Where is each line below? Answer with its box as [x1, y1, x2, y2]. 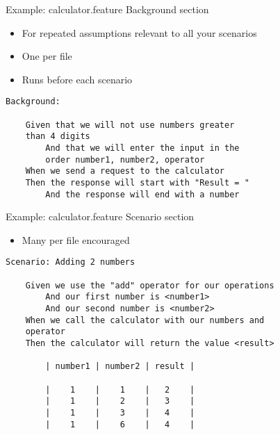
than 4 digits [25, 131, 90, 142]
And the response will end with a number [45, 189, 240, 199]
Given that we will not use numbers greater [25, 120, 235, 130]
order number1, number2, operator [45, 154, 205, 165]
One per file [22, 49, 72, 63]
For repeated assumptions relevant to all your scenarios [22, 25, 257, 40]
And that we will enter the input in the [45, 143, 240, 153]
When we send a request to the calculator [25, 166, 224, 177]
